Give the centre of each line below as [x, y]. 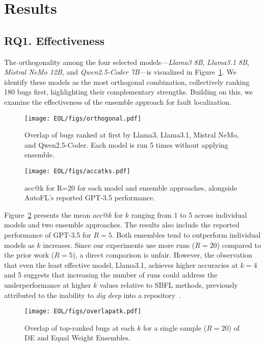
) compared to [239, 245]
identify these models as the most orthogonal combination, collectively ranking [127, 82]
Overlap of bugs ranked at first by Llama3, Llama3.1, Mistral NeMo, [132, 135]
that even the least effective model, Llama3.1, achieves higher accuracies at [121, 264]
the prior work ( [29, 255]
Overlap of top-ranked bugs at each [80, 327]
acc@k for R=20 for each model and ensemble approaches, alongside [131, 187]
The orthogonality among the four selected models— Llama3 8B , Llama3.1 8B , [127, 62]
